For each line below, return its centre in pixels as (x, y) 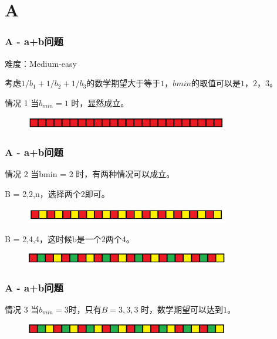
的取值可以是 (216, 83)
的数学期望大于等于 (124, 83)
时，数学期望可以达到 (182, 309)
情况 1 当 (22, 102)
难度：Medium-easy (41, 63)
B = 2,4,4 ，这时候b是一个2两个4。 (70, 238)
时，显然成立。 (100, 102)
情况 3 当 (22, 309)
